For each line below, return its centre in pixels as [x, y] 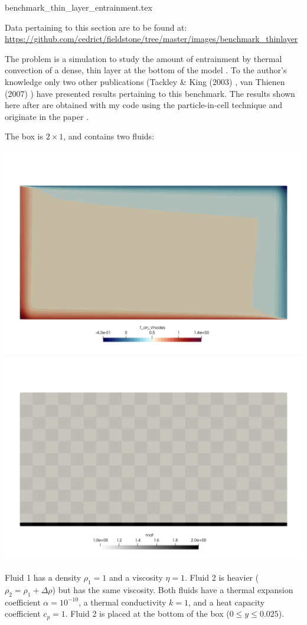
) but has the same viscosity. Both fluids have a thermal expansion [173, 589]
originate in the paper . [47, 116]
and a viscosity [136, 577]
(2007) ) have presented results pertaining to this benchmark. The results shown [150, 93]
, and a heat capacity [226, 602]
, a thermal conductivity [123, 602]
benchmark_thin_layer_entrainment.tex [79, 7]
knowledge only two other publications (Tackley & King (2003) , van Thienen [145, 81]
